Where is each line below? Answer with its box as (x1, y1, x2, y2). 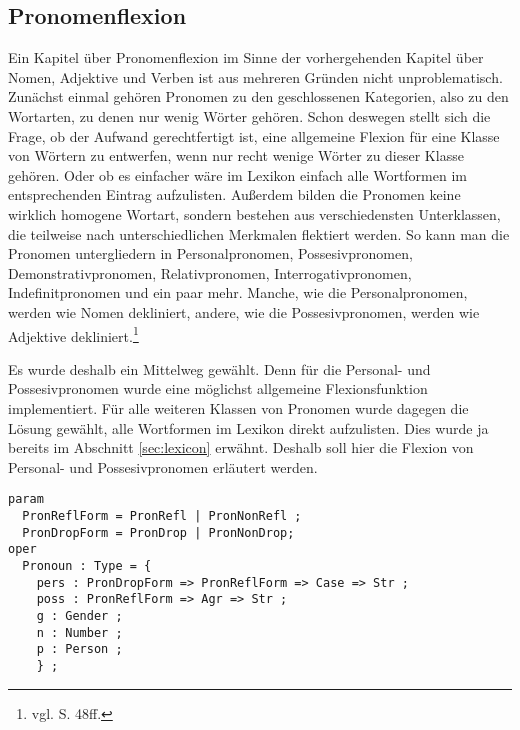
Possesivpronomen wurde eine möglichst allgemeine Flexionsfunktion (8, 378, 428, 399)
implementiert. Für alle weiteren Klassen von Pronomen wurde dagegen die (8, 397, 469, 418)
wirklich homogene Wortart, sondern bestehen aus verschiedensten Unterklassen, (8, 203, 501, 224)
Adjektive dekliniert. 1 (8, 322, 139, 346)
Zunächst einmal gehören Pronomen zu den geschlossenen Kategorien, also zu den (8, 86, 509, 107)
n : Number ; (36, 625, 123, 640)
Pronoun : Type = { (22, 558, 152, 573)
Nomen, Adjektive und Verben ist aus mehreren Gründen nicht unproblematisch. (8, 66, 503, 87)
